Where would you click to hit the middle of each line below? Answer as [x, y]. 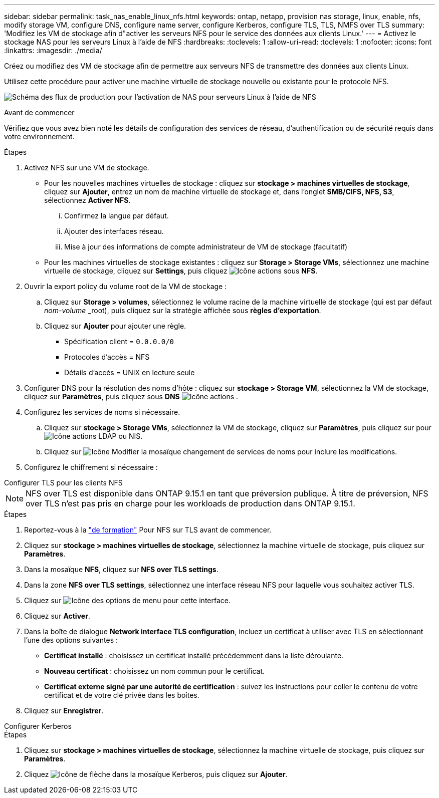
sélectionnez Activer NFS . [87, 200]
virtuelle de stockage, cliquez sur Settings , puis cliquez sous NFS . [181, 271]
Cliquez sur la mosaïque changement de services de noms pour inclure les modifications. [221, 452]
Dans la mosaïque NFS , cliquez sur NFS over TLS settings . [121, 569]
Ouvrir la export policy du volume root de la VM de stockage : [126, 286]
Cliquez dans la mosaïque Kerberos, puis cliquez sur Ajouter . [156, 774]
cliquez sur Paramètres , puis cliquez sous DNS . [131, 396]
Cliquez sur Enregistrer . [64, 711]
